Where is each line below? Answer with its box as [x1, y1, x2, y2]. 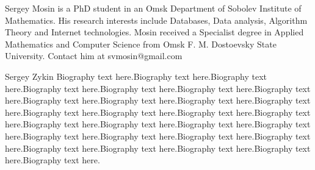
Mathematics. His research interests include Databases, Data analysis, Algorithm [5, 13, 308, 26]
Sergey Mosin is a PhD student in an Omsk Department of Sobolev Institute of [5, 2, 302, 14]
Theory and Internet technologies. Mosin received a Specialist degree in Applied [5, 26, 304, 38]
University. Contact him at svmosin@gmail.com [5, 49, 183, 62]
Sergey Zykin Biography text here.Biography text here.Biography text [5, 69, 267, 82]
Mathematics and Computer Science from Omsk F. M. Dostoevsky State [5, 37, 277, 50]
